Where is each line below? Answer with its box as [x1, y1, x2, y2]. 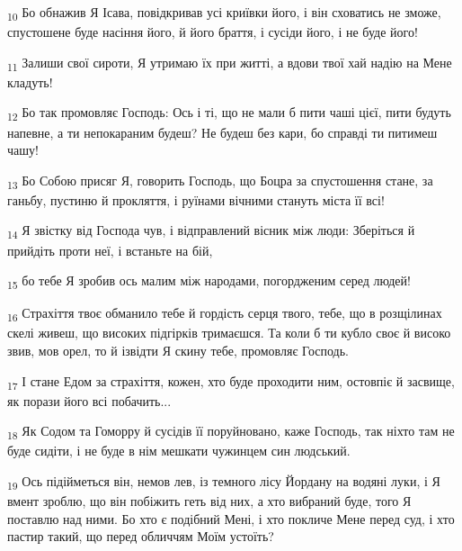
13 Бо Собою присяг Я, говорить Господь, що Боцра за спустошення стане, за [7, 170, 433, 192]
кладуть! [7, 72, 53, 91]
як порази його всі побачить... [7, 391, 172, 410]
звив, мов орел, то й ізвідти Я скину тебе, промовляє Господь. [7, 341, 349, 360]
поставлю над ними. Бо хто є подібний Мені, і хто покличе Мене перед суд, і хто [7, 509, 455, 528]
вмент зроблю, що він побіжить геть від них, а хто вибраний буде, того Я [7, 492, 412, 510]
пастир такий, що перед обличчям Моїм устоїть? [7, 527, 274, 546]
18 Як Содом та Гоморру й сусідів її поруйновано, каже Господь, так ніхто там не [7, 421, 455, 443]
